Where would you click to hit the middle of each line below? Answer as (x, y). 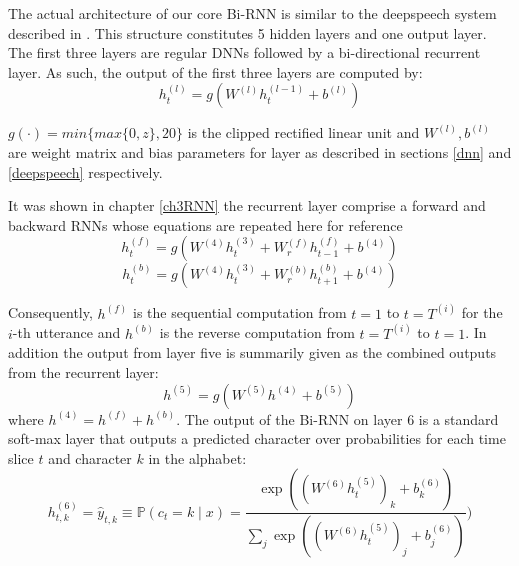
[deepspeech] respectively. (85, 171)
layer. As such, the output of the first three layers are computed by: (215, 71)
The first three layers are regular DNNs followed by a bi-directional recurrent (244, 52)
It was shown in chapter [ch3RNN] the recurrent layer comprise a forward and (247, 205)
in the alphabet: (197, 457)
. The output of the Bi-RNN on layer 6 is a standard (337, 418)
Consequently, (50, 312)
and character (90, 457)
